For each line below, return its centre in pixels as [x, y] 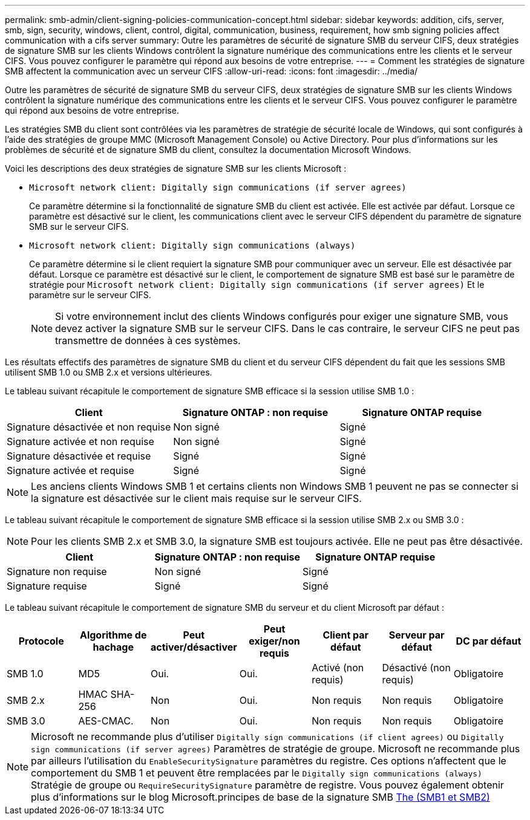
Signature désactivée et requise [79, 456]
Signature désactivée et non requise [89, 427]
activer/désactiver [194, 647]
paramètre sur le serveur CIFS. [90, 295]
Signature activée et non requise [80, 441]
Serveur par [417, 635]
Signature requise [47, 586]
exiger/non [274, 641]
